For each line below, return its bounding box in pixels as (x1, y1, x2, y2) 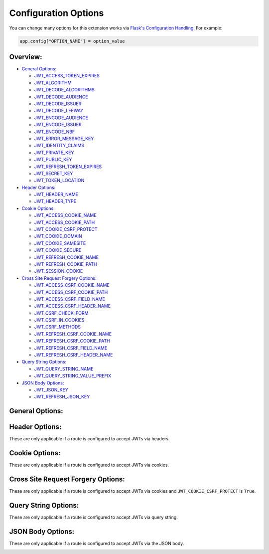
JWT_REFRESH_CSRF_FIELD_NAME (34, 345, 108, 351)
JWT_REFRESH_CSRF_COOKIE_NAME (34, 331, 112, 337)
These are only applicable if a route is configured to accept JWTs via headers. (9, 436, 170, 442)
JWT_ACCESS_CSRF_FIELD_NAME (34, 296, 106, 302)
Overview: (9, 52, 42, 61)
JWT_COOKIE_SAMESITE (34, 240, 86, 246)
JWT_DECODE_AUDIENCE (34, 94, 88, 100)
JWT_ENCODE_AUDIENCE (34, 115, 88, 121)
